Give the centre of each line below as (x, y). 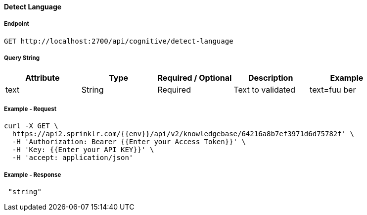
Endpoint (17, 24)
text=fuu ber (333, 89)
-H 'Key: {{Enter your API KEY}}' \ (83, 150)
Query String (22, 58)
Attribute (43, 78)
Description (271, 78)
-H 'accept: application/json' (73, 158)
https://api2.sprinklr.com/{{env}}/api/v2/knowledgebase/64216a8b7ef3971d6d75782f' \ (183, 134)
